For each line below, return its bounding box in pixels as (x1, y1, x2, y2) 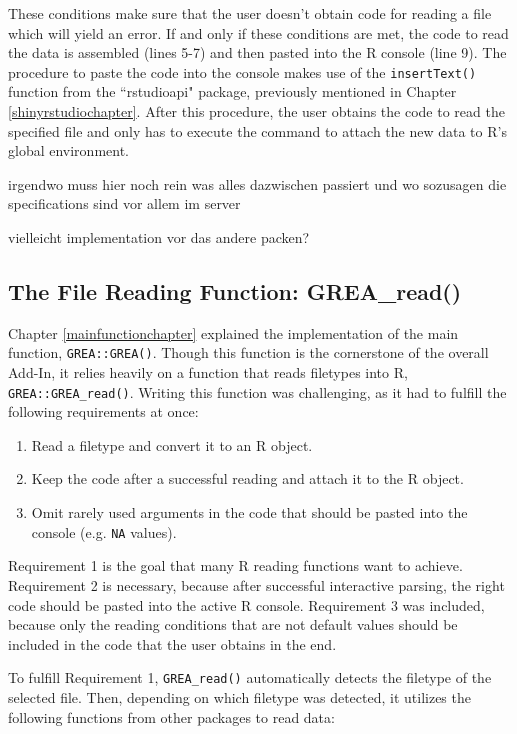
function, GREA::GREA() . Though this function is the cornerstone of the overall (8, 342, 489, 363)
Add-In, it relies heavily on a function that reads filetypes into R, (8, 362, 408, 383)
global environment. (8, 140, 130, 161)
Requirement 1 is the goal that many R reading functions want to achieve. (8, 555, 463, 576)
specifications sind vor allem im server (8, 193, 241, 214)
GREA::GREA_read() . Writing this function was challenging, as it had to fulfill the (8, 381, 507, 402)
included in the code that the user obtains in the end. (8, 633, 337, 654)
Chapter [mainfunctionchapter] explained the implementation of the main (8, 322, 459, 343)
